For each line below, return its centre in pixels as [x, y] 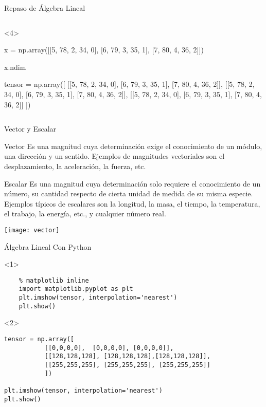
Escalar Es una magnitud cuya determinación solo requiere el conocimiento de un [132, 183]
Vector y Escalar [30, 129]
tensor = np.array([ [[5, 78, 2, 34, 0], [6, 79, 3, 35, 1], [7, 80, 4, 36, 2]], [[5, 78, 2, [129, 84]
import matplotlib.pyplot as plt [76, 289]
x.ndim [15, 67]
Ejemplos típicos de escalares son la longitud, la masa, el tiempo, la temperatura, [132, 203]
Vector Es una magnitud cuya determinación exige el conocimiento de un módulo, [133, 146]
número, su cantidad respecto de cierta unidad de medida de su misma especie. [129, 193]
